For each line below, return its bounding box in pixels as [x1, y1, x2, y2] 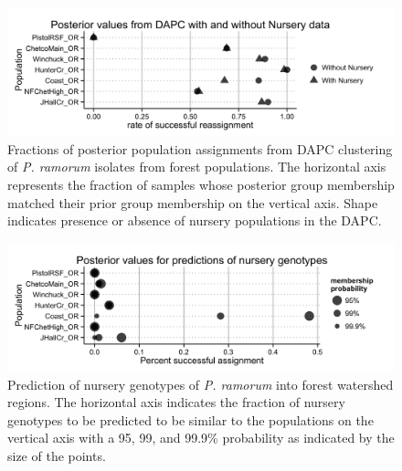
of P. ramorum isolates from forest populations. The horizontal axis [7, 157, 386, 176]
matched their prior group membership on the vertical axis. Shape [7, 193, 378, 212]
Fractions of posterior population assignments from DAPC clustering [7, 139, 393, 158]
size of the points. [7, 445, 106, 465]
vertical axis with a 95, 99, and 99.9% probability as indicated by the [7, 428, 395, 447]
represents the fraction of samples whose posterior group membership [7, 174, 395, 194]
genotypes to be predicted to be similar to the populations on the [7, 410, 374, 429]
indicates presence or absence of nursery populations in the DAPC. [7, 211, 382, 230]
